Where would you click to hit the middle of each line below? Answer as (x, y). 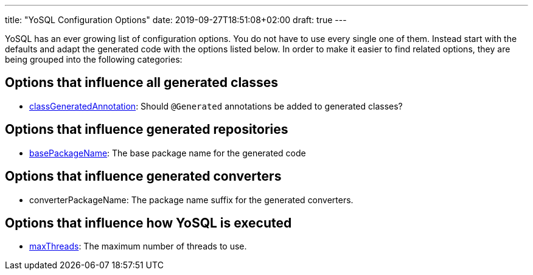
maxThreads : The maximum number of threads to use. (138, 246)
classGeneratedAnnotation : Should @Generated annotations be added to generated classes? (216, 106)
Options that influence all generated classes (142, 83)
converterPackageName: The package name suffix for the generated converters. (191, 200)
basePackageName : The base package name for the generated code (168, 153)
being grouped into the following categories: (94, 59)
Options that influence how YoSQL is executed (148, 223)
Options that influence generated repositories (147, 130)
